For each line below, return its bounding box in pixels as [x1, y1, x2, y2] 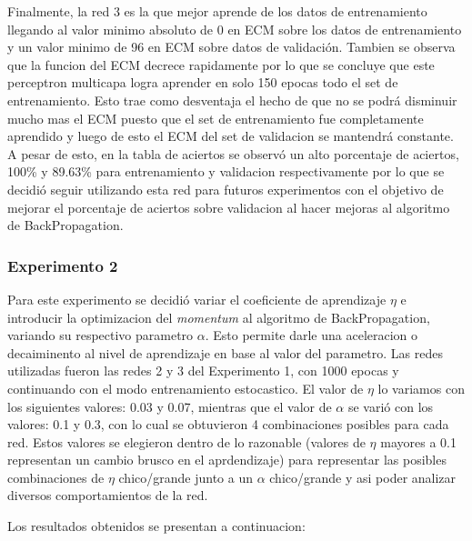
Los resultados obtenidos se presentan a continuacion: [7, 516, 306, 536]
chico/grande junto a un [118, 467, 253, 486]
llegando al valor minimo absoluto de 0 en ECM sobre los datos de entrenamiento [7, 19, 462, 38]
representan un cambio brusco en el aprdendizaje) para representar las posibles [7, 450, 447, 469]
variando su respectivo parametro [7, 326, 194, 345]
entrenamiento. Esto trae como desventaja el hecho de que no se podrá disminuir [7, 90, 457, 109]
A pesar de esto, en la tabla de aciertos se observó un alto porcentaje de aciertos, [7, 144, 459, 163]
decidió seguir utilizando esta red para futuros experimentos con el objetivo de [7, 179, 444, 198]
